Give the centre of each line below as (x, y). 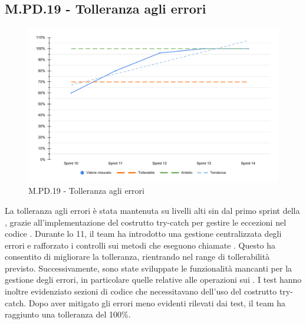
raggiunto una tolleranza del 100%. (68, 314)
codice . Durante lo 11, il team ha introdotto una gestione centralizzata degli (143, 234)
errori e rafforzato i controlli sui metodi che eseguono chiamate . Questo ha (140, 245)
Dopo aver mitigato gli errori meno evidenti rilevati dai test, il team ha (157, 302)
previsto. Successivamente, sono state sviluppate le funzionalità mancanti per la (149, 268)
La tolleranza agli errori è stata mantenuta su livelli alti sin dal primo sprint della (152, 210)
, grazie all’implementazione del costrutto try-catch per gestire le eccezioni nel (146, 222)
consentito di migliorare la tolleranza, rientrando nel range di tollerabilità (137, 257)
